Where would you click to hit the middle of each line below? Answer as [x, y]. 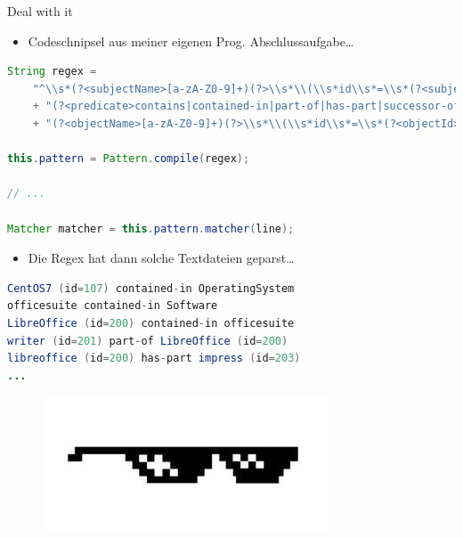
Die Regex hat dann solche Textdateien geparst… [161, 258]
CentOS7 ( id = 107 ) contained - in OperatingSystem [151, 288]
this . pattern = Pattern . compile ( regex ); [129, 159]
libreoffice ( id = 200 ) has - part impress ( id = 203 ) [154, 359]
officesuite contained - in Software [113, 306]
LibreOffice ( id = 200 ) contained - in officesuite [151, 323]
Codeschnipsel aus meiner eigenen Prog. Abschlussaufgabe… [191, 41]
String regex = [52, 72]
